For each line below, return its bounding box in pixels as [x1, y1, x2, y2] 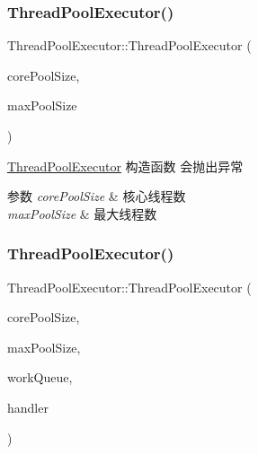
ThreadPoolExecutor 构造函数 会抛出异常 [7, 156, 244, 175]
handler [7, 397, 49, 416]
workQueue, [7, 368, 73, 387]
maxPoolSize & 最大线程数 [7, 204, 157, 223]
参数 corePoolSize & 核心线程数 [7, 187, 186, 205]
